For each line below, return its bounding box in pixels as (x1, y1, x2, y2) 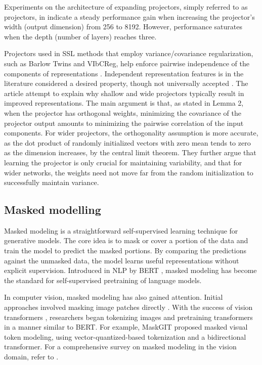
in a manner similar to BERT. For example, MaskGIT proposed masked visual (4, 322, 248, 332)
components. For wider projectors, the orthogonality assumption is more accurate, (4, 127, 258, 138)
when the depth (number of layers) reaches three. (4, 31, 157, 41)
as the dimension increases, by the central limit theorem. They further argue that (4, 147, 256, 158)
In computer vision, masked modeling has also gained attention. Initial (4, 292, 223, 302)
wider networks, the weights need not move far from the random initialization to (4, 167, 253, 177)
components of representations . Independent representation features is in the (4, 68, 244, 78)
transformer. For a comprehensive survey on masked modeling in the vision (4, 341, 237, 352)
